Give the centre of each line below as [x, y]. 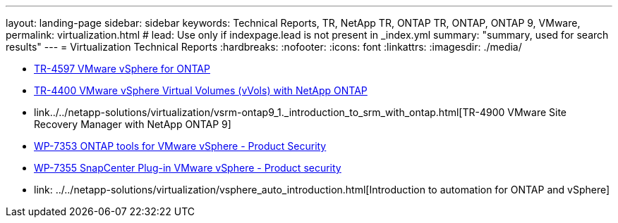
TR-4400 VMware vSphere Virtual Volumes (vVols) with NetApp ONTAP [201, 90]
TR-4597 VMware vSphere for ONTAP [122, 69]
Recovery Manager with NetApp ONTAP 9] [133, 124]
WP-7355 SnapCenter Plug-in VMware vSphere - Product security [188, 168]
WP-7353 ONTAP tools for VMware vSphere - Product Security [180, 146]
